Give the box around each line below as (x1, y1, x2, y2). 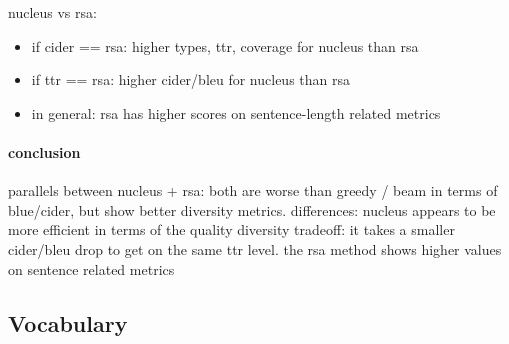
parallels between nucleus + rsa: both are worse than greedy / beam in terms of (8, 180, 498, 201)
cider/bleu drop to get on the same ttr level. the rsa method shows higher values (8, 238, 502, 259)
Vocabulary (8, 307, 128, 338)
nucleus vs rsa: (8, 2, 97, 22)
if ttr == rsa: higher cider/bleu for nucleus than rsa (31, 69, 351, 90)
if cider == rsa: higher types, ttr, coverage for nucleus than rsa (31, 35, 419, 56)
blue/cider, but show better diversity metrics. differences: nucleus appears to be (8, 199, 496, 220)
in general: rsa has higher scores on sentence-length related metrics (31, 102, 441, 123)
